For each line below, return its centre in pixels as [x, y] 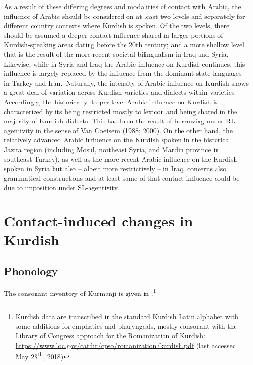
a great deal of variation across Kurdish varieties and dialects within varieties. [120, 92]
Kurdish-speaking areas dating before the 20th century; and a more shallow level [124, 44]
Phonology [31, 270]
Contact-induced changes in [99, 221]
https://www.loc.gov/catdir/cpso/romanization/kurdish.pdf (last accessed [126, 345]
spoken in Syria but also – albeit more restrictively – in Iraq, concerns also [115, 168]
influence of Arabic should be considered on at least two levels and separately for [125, 16]
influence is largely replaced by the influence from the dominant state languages [123, 73]
